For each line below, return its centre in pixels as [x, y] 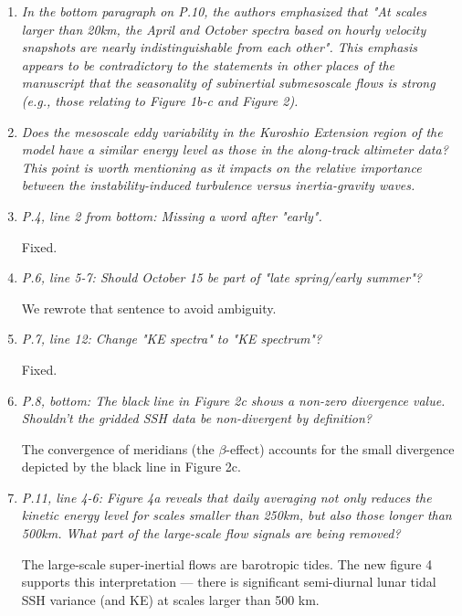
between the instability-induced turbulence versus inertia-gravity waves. [218, 185]
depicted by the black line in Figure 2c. [131, 467]
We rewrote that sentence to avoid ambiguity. [149, 308]
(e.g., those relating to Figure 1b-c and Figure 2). [160, 100]
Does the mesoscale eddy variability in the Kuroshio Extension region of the [232, 131]
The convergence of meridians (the [118, 448]
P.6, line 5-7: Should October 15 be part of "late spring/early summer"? [221, 277]
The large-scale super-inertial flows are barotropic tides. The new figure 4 [227, 563]
